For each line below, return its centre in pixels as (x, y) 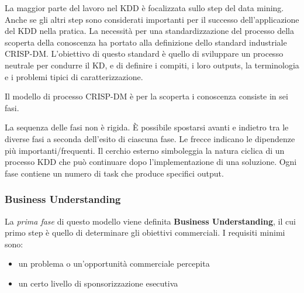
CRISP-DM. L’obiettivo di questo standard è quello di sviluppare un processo (144, 54)
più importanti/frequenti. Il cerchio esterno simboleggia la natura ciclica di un (145, 150)
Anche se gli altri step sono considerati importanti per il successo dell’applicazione (152, 19)
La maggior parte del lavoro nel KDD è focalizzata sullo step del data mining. (144, 8)
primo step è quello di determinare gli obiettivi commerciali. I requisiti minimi (145, 232)
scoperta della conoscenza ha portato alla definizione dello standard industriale (146, 42)
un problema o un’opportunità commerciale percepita (114, 263)
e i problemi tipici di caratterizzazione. (74, 76)
